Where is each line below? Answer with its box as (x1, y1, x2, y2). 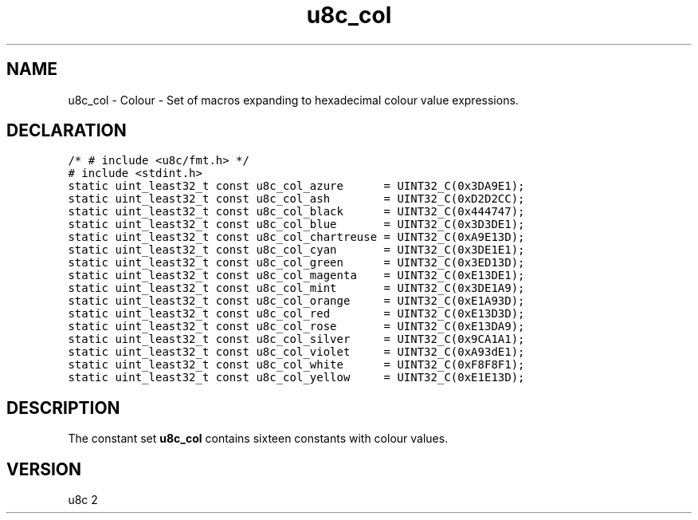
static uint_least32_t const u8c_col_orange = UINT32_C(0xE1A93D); (68, 294, 525, 308)
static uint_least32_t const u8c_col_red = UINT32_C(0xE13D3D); (68, 307, 525, 321)
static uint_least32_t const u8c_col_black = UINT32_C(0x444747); (68, 205, 525, 219)
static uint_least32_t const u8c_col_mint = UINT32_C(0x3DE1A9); (68, 282, 525, 295)
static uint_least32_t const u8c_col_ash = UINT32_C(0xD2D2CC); (68, 192, 525, 206)
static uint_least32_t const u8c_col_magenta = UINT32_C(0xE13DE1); (68, 269, 525, 282)
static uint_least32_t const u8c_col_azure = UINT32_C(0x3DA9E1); (68, 179, 525, 193)
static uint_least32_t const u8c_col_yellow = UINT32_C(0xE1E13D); (68, 371, 525, 384)
